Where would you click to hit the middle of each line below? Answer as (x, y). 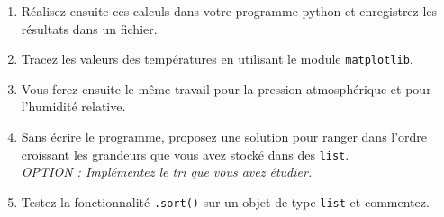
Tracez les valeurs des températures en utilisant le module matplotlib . (217, 59)
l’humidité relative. (73, 106)
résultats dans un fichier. (89, 28)
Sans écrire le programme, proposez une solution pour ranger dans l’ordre (224, 137)
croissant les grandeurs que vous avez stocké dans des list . (185, 154)
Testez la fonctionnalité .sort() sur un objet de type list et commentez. (225, 201)
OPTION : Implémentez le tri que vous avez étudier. (167, 172)
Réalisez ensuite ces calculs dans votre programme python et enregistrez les (229, 11)
